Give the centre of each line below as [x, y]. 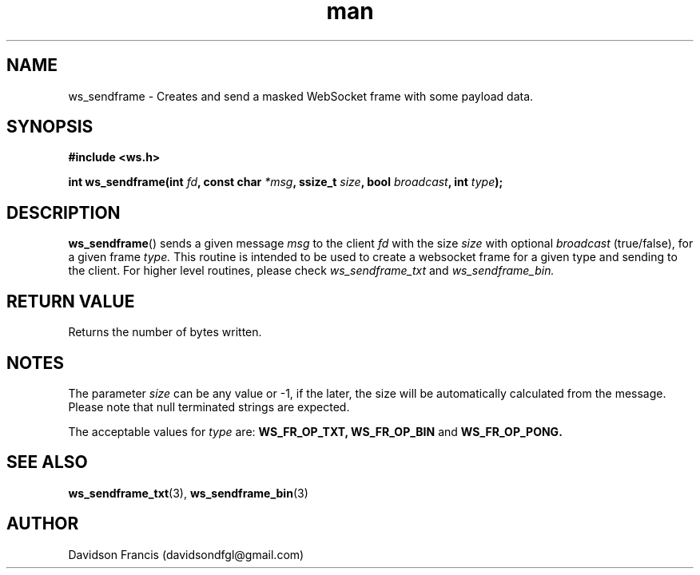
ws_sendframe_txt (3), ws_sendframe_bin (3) [188, 493]
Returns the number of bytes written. [165, 332]
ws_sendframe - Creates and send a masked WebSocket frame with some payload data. [301, 96]
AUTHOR [43, 524]
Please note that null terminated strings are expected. [209, 406]
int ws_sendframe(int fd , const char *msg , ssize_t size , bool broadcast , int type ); [286, 182]
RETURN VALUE [71, 301]
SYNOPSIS [50, 127]
